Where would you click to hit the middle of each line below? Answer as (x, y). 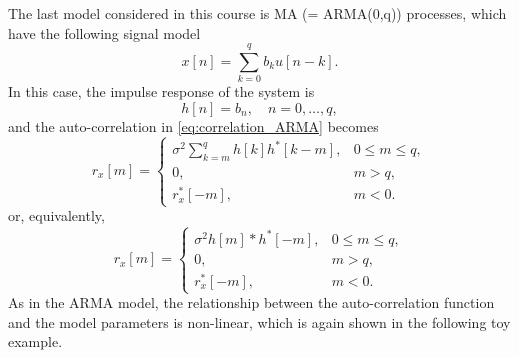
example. (35, 341)
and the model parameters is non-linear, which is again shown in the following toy (259, 321)
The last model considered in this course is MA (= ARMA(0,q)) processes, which (257, 13)
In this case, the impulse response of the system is (161, 91)
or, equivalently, (56, 215)
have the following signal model (104, 32)
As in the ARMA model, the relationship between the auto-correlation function (251, 302)
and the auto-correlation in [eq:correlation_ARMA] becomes (193, 125)
